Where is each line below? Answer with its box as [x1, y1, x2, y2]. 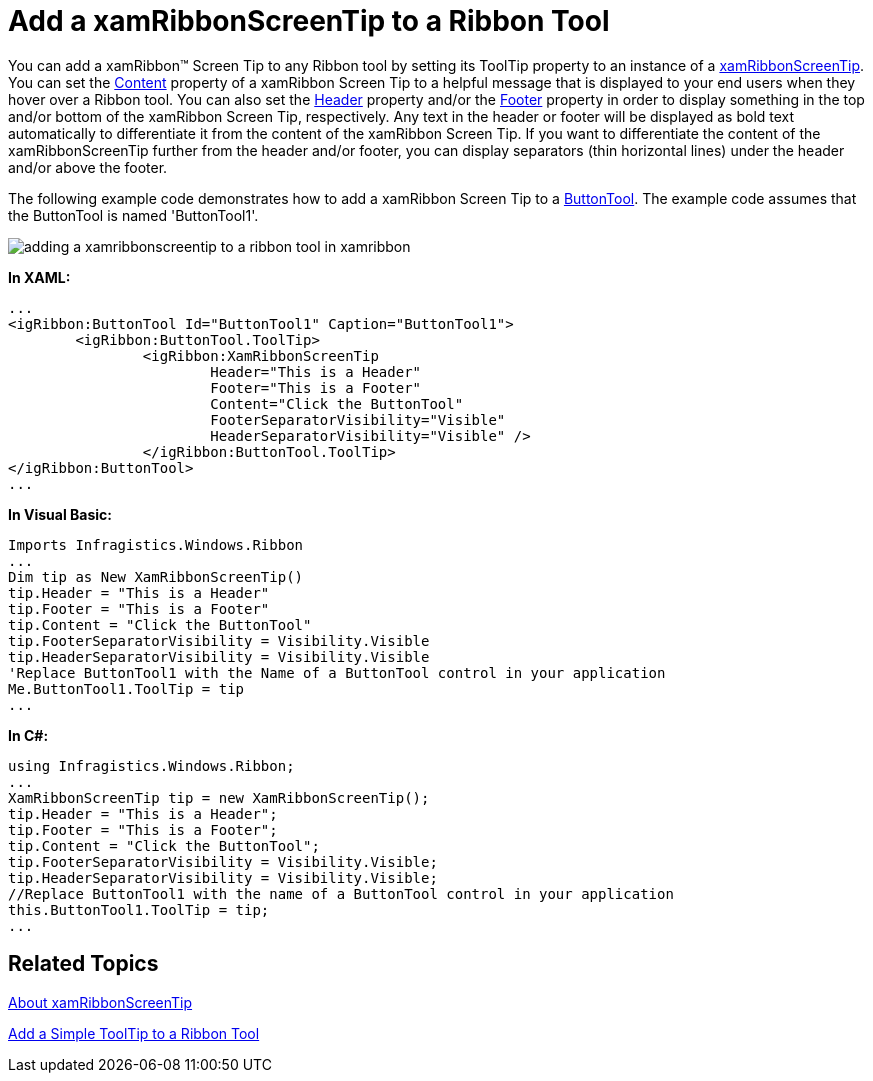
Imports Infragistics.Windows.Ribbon [8, 536, 304, 553]
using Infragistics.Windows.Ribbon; [8, 757, 295, 774]
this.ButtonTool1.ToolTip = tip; [8, 901, 270, 918]
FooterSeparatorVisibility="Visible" [210, 411, 506, 428]
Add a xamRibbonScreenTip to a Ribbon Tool [8, 4, 610, 38]
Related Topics [8, 951, 159, 977]
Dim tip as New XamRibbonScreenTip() [8, 568, 304, 585]
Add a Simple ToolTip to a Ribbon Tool [8, 1024, 260, 1042]
